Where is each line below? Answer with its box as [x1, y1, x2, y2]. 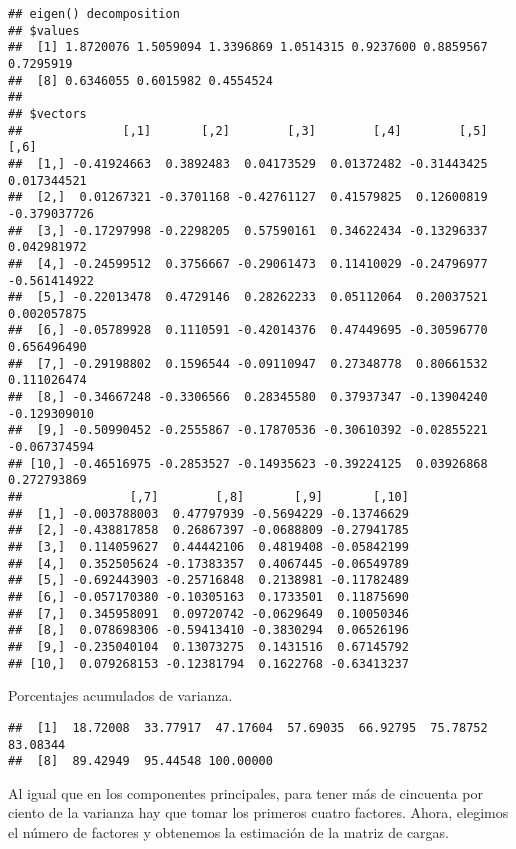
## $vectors [8, 106, 87, 121]
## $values [8, 23, 80, 38]
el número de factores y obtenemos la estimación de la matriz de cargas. [8, 822, 449, 842]
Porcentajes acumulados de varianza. [8, 685, 233, 706]
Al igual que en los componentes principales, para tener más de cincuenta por [8, 782, 483, 803]
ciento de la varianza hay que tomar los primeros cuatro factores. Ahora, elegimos [8, 802, 509, 823]
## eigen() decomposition [8, 7, 180, 21]
